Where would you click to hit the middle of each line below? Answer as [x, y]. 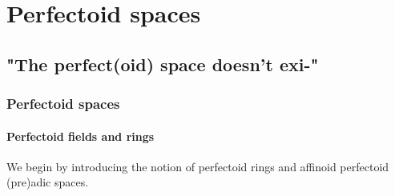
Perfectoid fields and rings [81, 136]
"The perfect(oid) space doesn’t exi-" [163, 64]
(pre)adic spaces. [48, 182]
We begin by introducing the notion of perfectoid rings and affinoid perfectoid [198, 166]
